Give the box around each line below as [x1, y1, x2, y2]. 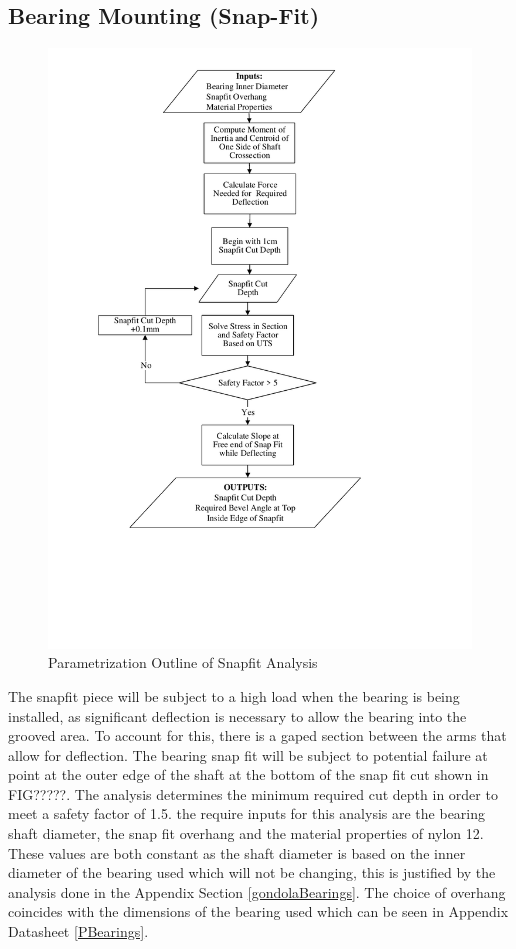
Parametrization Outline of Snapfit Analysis [48, 652, 318, 673]
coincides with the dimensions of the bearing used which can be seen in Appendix [8, 901, 509, 922]
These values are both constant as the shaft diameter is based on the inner [8, 842, 466, 863]
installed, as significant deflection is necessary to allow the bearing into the [8, 705, 467, 726]
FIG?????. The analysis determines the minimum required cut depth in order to [8, 783, 498, 804]
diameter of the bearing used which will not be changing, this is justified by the [8, 862, 496, 883]
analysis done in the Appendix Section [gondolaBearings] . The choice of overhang [8, 881, 506, 902]
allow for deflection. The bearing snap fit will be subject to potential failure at [8, 744, 488, 765]
